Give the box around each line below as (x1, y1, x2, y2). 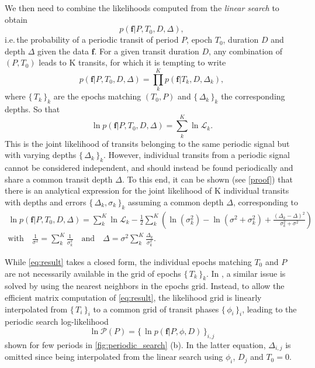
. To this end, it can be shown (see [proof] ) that (122, 173, 293, 185)
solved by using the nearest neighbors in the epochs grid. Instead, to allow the (5, 280, 285, 292)
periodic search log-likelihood (5, 315, 109, 328)
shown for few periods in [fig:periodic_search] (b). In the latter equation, (5, 338, 266, 350)
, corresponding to (233, 195, 298, 208)
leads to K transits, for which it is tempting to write (39, 56, 226, 68)
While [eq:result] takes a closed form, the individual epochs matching (5, 256, 252, 268)
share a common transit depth (5, 173, 113, 185)
